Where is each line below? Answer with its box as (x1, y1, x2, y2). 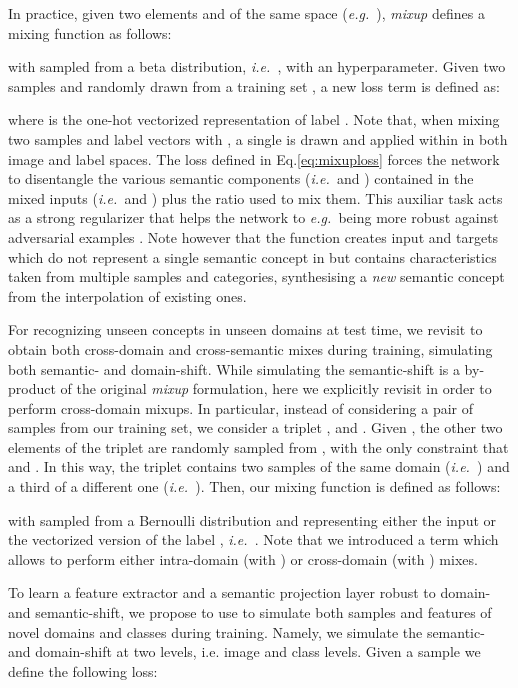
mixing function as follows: (8, 22, 172, 43)
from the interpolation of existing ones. (8, 285, 247, 306)
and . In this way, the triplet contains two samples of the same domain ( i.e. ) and (8, 456, 510, 477)
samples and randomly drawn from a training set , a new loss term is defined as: (8, 75, 500, 96)
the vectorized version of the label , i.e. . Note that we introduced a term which (8, 529, 499, 550)
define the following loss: (8, 660, 158, 681)
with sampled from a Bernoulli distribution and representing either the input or (8, 509, 497, 530)
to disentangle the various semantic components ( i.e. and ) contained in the (8, 168, 474, 189)
